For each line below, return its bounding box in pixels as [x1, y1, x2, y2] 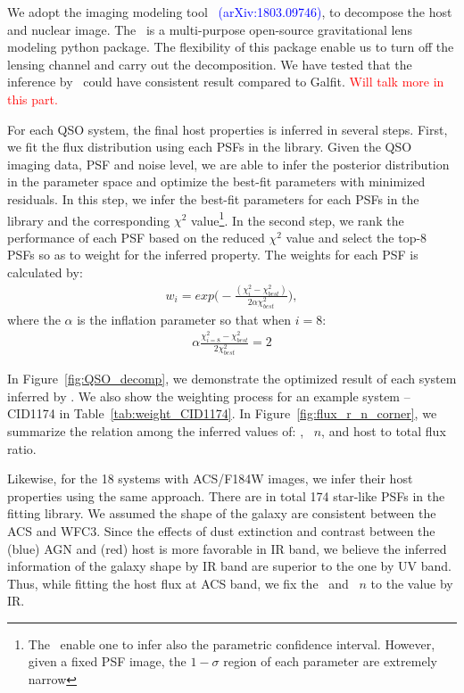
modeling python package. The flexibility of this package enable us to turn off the [7, 37, 454, 56]
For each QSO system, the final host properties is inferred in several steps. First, [7, 120, 448, 138]
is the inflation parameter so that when [77, 309, 292, 328]
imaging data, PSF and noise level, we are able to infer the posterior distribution [7, 154, 450, 173]
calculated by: [7, 262, 83, 281]
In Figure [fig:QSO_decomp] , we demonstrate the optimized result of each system [7, 369, 457, 388]
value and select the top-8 [286, 227, 427, 246]
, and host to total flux [321, 421, 446, 440]
